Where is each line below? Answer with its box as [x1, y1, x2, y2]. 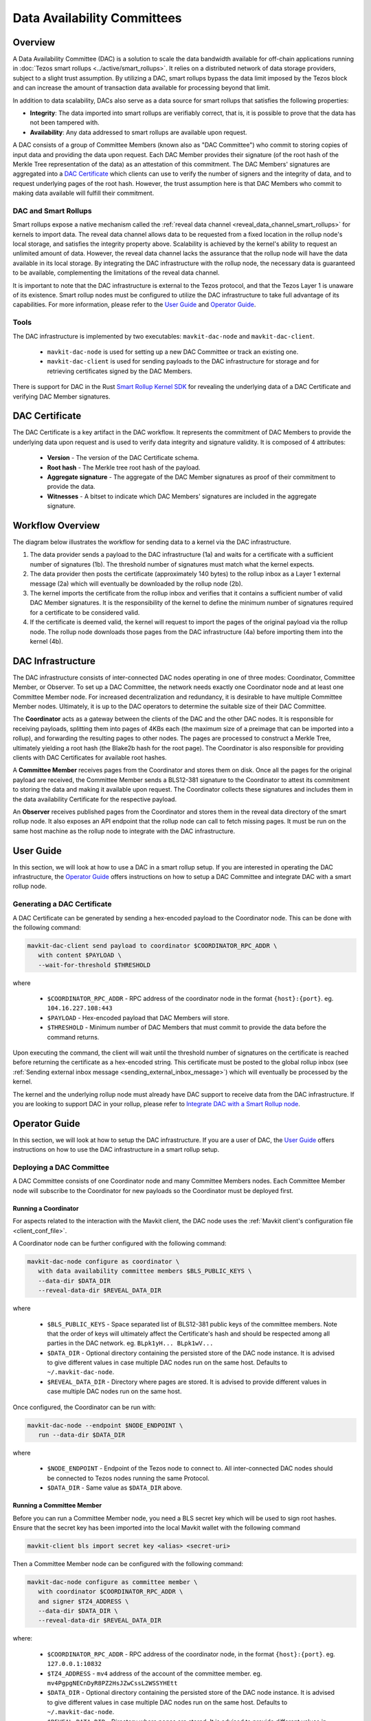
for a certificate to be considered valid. [30, 608, 140, 616]
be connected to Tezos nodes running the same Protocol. [47, 1474, 210, 1482]
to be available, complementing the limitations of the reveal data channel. [12, 268, 220, 277]
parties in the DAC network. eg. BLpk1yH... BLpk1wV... [47, 1339, 214, 1347]
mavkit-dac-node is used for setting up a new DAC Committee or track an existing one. [47, 348, 299, 356]
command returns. [47, 1033, 100, 1041]
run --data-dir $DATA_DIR [38, 1431, 126, 1439]
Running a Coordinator [12, 1204, 79, 1212]
